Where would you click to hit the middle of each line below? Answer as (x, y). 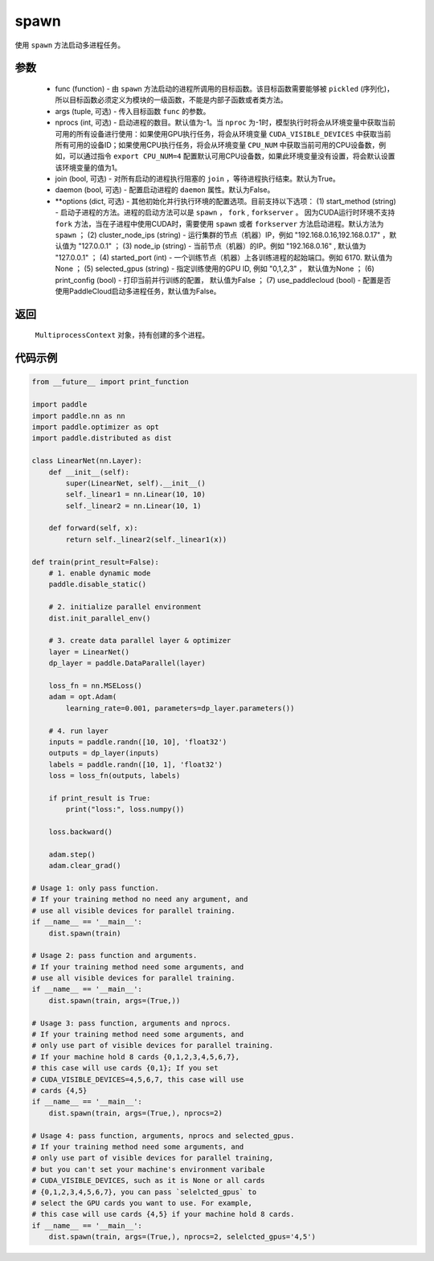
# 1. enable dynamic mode (100, 573)
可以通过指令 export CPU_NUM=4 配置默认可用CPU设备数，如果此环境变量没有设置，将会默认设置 (232, 156)
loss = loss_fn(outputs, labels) (115, 776)
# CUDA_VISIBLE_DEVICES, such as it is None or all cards (148, 1181)
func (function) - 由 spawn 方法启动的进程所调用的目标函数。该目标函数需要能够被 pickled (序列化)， (224, 88)
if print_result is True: (100, 798)
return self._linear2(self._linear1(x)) (146, 539)
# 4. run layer (78, 731)
